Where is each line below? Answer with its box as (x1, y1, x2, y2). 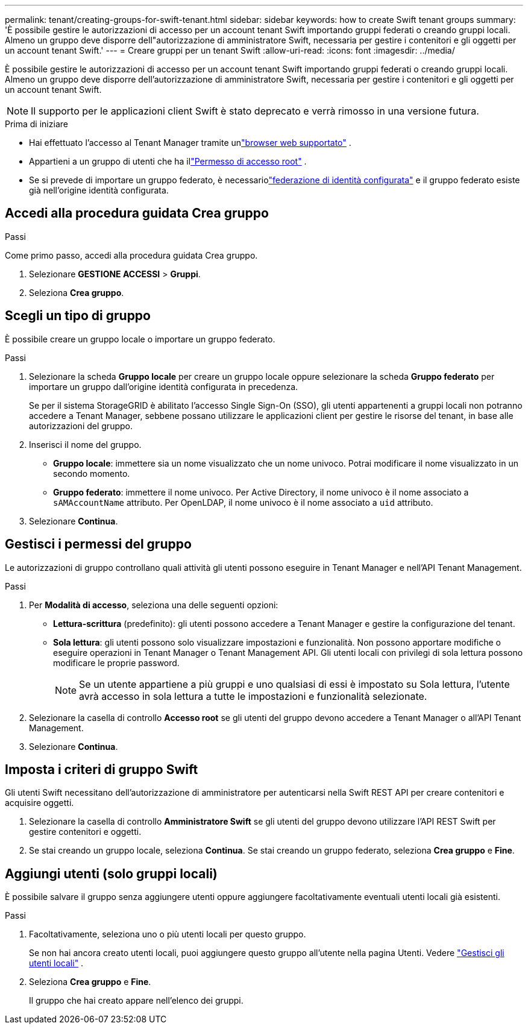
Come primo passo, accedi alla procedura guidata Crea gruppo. (5, 250, 258, 260)
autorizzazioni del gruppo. (29, 420, 133, 431)
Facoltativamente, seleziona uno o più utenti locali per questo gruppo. (29, 929, 306, 940)
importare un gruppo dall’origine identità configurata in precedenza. (29, 381, 298, 392)
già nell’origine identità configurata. (29, 185, 169, 195)
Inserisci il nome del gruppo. (29, 439, 142, 450)
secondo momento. (53, 468, 130, 479)
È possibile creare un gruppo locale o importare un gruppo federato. (5, 333, 275, 344)
